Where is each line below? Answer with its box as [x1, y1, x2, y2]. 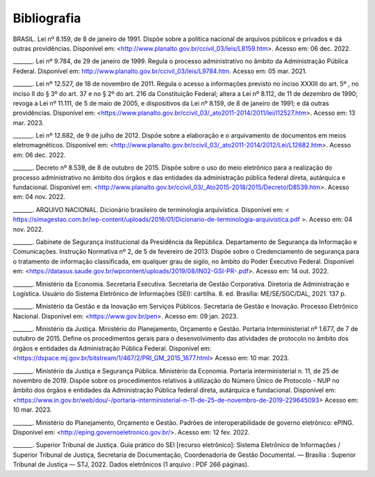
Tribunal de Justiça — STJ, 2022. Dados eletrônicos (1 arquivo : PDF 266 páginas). [12, 460, 249, 469]
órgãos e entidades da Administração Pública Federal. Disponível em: [12, 344, 212, 353]
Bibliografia [12, 10, 81, 26]
